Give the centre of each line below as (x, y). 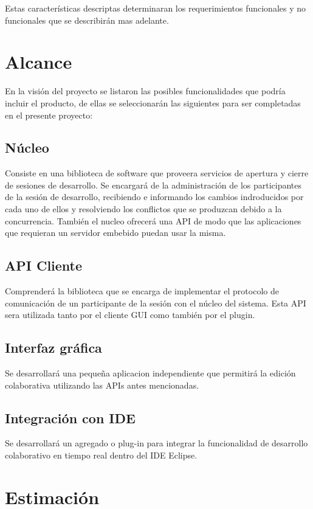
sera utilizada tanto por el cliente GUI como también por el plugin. (130, 315)
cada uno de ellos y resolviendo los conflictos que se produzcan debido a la (143, 209)
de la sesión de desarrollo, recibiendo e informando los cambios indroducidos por (154, 197)
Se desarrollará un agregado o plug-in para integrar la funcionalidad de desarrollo (156, 443)
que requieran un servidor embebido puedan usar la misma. (115, 233)
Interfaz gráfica (53, 348)
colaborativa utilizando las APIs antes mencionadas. (102, 385)
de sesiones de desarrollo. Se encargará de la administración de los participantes (153, 185)
